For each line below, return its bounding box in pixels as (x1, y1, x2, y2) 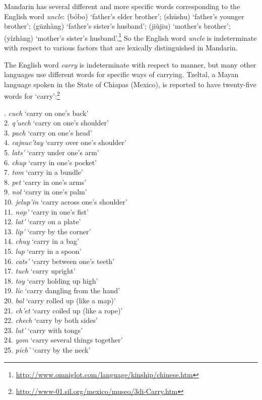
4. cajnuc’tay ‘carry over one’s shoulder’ (4, 137, 126, 148)
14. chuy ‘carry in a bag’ (4, 236, 79, 246)
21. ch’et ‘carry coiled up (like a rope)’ (4, 305, 123, 315)
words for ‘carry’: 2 (4, 89, 60, 101)
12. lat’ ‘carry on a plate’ (4, 216, 81, 227)
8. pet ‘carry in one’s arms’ (4, 176, 86, 187)
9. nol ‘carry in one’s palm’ (4, 186, 87, 197)
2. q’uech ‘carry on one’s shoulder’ (4, 117, 109, 128)
